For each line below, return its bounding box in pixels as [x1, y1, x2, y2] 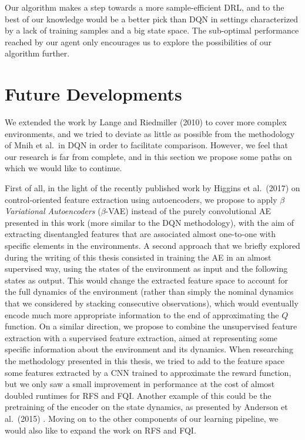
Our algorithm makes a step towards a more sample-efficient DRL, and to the [5, 1, 284, 13]
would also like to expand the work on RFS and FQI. [5, 424, 196, 436]
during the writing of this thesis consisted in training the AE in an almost [5, 251, 272, 263]
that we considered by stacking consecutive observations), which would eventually [5, 297, 299, 309]
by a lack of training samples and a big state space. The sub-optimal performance [5, 24, 299, 36]
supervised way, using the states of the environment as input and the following [5, 262, 288, 275]
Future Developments [5, 82, 182, 106]
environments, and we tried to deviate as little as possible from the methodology [5, 127, 295, 139]
